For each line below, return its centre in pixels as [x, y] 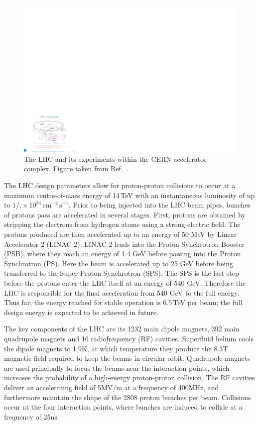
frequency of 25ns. [32, 416]
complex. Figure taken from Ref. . [76, 168]
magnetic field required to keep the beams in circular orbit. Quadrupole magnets [127, 358]
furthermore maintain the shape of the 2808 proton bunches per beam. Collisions [128, 397]
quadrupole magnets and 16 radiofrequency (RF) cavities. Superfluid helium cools [129, 338]
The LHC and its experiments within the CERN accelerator [115, 159]
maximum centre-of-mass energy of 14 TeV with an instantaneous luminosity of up [129, 195]
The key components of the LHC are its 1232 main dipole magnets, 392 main [122, 329]
